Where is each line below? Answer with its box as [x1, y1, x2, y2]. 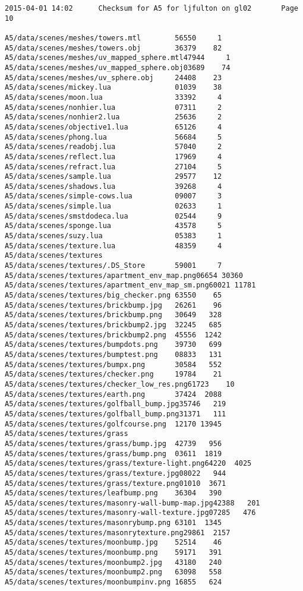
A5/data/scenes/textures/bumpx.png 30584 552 [5, 360, 222, 369]
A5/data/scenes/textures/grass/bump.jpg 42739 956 [5, 439, 222, 448]
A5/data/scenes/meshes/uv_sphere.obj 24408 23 [5, 73, 222, 82]
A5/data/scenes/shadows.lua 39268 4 [5, 182, 222, 191]
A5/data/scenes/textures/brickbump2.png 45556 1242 [5, 330, 222, 339]
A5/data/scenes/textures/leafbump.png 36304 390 [5, 489, 222, 498]
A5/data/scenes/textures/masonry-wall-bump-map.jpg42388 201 [5, 498, 260, 507]
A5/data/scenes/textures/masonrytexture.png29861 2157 [5, 528, 231, 537]
